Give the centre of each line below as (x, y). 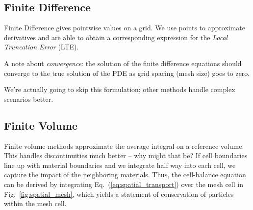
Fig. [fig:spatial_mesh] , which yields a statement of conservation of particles (119, 194)
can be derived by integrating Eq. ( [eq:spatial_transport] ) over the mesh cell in (124, 184)
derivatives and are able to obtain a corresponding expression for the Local (116, 37)
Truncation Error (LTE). (41, 47)
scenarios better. (29, 99)
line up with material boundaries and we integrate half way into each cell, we (120, 165)
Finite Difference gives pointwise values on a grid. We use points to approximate (125, 28)
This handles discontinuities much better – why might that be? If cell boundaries (126, 155)
